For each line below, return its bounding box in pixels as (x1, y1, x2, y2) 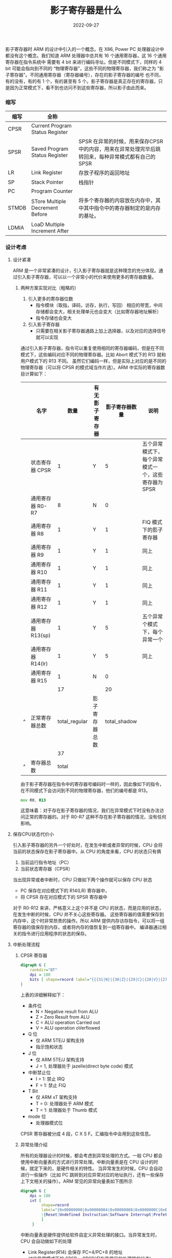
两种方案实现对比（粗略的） (20, 284, 79, 291)
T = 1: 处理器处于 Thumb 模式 (35, 1107, 98, 1113)
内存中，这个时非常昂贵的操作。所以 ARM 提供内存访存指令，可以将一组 (12, 918, 165, 924)
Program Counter (31, 188, 73, 195)
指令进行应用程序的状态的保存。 (21, 931, 90, 937)
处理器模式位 (35, 1119, 63, 1126)
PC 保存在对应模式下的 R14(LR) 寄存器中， (20, 887, 110, 894)
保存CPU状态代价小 (12, 831, 54, 837)
